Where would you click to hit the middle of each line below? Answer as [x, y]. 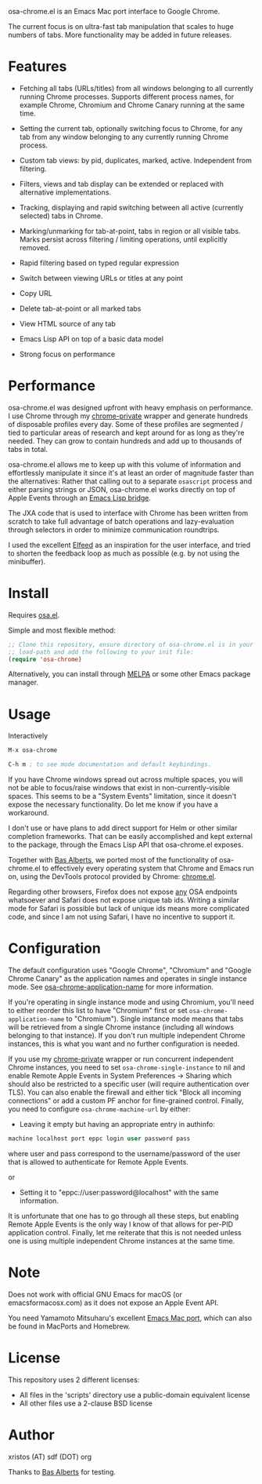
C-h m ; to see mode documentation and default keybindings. [110, 764]
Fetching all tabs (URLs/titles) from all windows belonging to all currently [136, 88]
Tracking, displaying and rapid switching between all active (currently [131, 207]
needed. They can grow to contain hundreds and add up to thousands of [125, 441]
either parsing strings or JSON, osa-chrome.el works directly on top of [122, 489]
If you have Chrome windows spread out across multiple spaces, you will [126, 779]
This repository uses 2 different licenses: [74, 1380]
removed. [35, 247]
